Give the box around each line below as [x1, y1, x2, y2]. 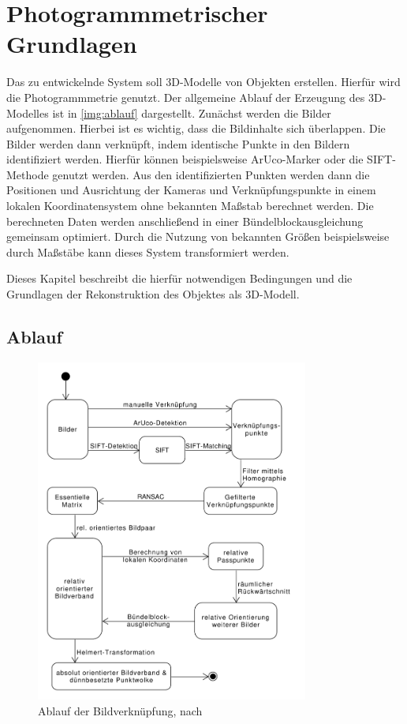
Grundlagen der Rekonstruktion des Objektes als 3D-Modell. [6, 286, 300, 302]
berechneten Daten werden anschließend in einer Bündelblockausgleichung [6, 212, 364, 229]
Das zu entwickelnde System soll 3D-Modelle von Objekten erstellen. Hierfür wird [6, 73, 401, 90]
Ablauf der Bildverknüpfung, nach [38, 702, 203, 718]
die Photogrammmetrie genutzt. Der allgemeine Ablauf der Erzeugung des [6, 88, 365, 105]
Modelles [6, 104, 49, 121]
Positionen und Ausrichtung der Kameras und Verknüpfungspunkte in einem [6, 182, 376, 198]
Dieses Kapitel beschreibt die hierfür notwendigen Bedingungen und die [6, 270, 353, 287]
